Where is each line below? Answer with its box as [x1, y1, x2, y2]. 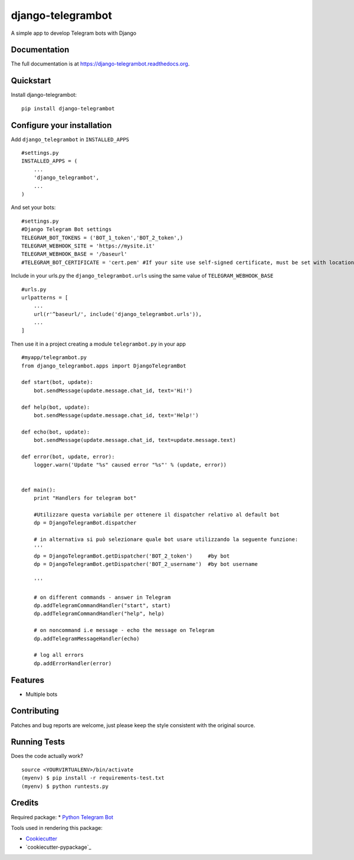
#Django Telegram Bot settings [21, 226, 112, 233]
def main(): [21, 486, 56, 493]
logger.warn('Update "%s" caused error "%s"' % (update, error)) [33, 461, 227, 468]
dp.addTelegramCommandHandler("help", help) [33, 610, 165, 617]
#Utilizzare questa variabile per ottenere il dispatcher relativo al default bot [33, 511, 280, 518]
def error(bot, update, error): [21, 453, 115, 460]
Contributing [11, 706, 59, 716]
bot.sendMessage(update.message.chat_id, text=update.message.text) [33, 437, 236, 444]
